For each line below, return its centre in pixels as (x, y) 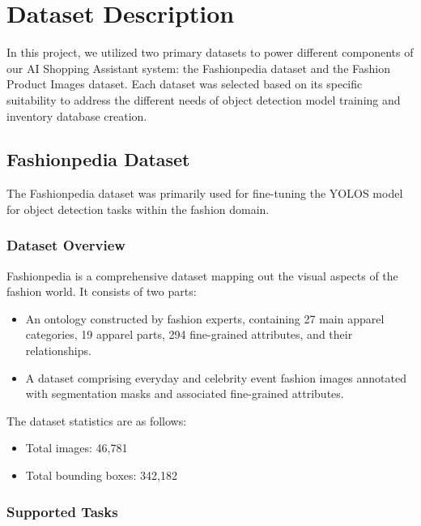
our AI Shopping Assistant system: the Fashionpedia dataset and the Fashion (198, 68)
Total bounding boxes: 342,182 (101, 475)
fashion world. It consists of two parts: (102, 291)
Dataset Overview (66, 245)
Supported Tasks (62, 511)
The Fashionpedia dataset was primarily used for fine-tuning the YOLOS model (205, 193)
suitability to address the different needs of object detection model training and (204, 99)
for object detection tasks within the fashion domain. (138, 209)
